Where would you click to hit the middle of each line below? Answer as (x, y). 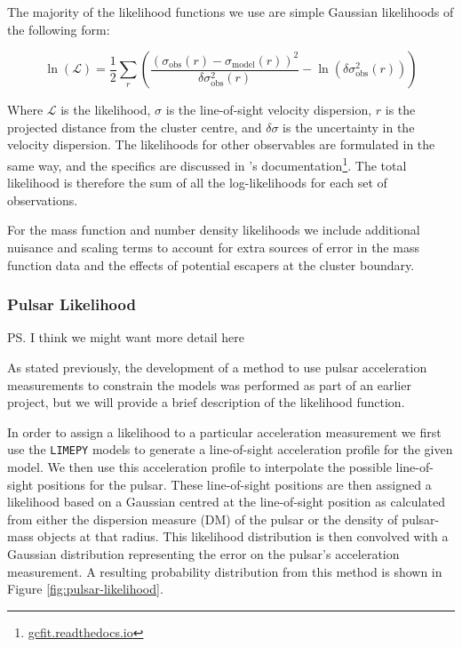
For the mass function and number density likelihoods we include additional (214, 230)
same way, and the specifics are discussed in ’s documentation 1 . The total (207, 164)
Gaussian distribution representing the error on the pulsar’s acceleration (203, 554)
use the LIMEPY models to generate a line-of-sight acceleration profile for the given (230, 449)
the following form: (59, 29)
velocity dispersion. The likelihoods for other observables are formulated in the (221, 144)
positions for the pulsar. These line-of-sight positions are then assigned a (234, 484)
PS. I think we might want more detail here (126, 337)
